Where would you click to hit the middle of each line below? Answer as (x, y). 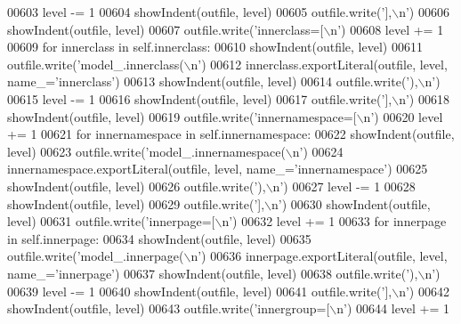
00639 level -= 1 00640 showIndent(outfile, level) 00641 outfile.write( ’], (200, 291)
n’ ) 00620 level (403, 116)
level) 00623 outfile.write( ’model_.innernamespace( (146, 151)
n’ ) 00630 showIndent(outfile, (351, 203)
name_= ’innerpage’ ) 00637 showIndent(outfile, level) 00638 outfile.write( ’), (213, 273)
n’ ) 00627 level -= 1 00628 (344, 186)
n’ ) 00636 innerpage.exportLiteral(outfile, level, (319, 256)
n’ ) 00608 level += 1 (387, 29)
